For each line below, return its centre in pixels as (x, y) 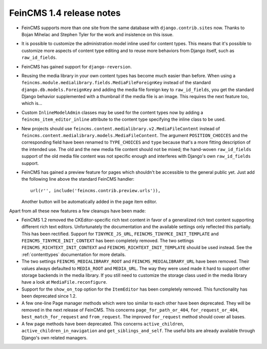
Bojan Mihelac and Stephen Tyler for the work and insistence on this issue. (98, 34)
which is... (32, 103)
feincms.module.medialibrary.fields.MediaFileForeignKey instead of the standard (116, 83)
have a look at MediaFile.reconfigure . (64, 282)
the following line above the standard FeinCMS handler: (78, 179)
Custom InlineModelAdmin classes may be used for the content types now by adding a (112, 112)
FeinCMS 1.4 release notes (65, 13)
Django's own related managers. (55, 338)
